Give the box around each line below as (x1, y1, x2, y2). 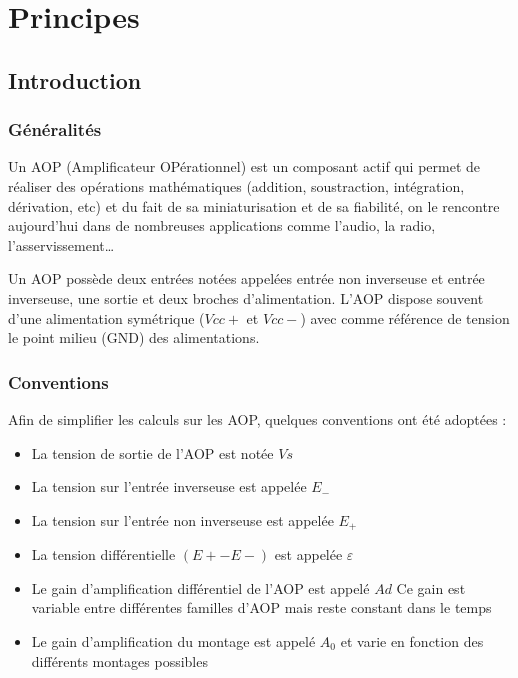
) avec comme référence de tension (300, 307, 510, 328)
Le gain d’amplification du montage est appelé (31, 630, 316, 651)
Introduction (8, 64, 142, 95)
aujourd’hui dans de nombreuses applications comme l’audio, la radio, (8, 215, 436, 236)
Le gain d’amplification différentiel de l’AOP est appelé (31, 577, 370, 598)
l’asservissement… (8, 234, 115, 255)
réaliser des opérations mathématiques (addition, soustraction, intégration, (8, 175, 465, 196)
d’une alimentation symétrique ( (8, 307, 205, 328)
